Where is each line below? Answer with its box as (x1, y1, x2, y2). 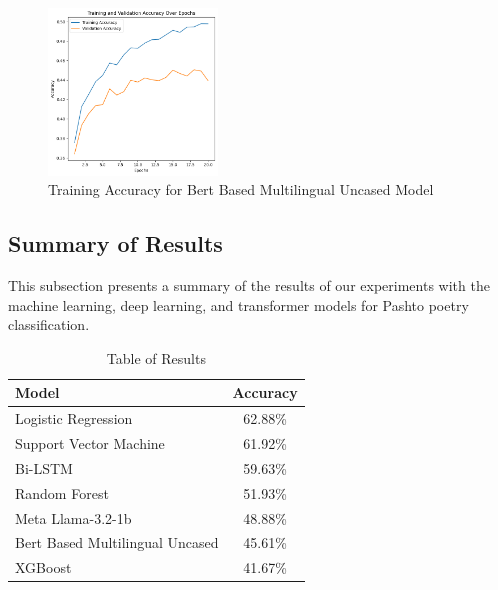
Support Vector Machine (15, 433, 165, 454)
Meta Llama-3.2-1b (15, 507, 132, 528)
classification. (8, 314, 90, 335)
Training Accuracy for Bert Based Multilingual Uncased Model (48, 179, 434, 200)
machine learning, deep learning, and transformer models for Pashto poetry (8, 294, 469, 315)
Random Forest (15, 482, 109, 503)
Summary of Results (8, 228, 223, 259)
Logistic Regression (15, 408, 133, 429)
